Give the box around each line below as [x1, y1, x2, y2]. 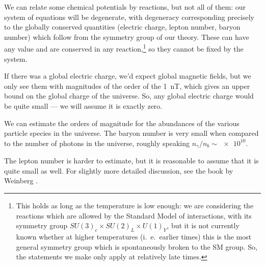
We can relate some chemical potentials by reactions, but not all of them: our [4, 2, 246, 12]
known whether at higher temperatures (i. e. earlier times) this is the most [16, 231, 252, 242]
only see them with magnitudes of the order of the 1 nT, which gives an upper [4, 80, 250, 91]
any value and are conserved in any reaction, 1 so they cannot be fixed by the [4, 42, 244, 54]
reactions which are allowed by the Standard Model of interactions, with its [16, 210, 252, 221]
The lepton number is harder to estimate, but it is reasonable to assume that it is [4, 155, 259, 166]
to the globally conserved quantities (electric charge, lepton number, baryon [4, 21, 241, 32]
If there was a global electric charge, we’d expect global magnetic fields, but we [4, 70, 251, 81]
